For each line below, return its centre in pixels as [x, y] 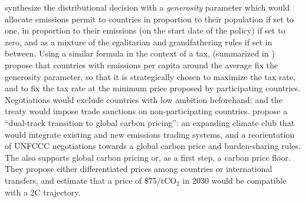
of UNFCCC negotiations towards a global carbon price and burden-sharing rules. [153, 146]
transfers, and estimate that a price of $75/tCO [91, 180]
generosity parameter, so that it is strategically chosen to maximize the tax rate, [150, 76]
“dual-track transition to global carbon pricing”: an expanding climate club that [150, 122]
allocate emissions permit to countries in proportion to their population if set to [149, 19]
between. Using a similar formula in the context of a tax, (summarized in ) [140, 53]
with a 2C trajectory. [43, 192]
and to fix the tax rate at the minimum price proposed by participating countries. [152, 88]
